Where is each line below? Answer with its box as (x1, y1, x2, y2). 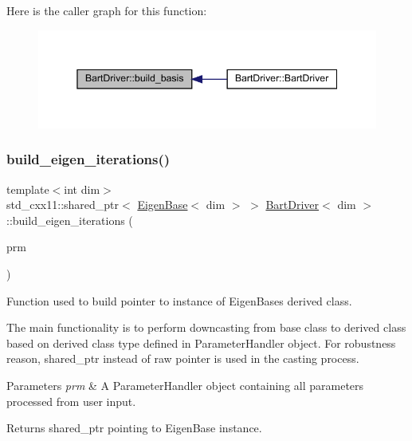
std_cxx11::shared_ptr (6, 196, 120, 213)
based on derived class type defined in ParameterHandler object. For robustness (6, 334, 396, 351)
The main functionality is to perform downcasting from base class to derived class (6, 319, 406, 336)
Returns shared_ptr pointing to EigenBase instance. (6, 419, 262, 436)
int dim (64, 180, 100, 197)
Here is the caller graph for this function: (6, 2, 207, 18)
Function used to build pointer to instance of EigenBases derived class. (6, 292, 352, 309)
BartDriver (265, 196, 320, 213)
